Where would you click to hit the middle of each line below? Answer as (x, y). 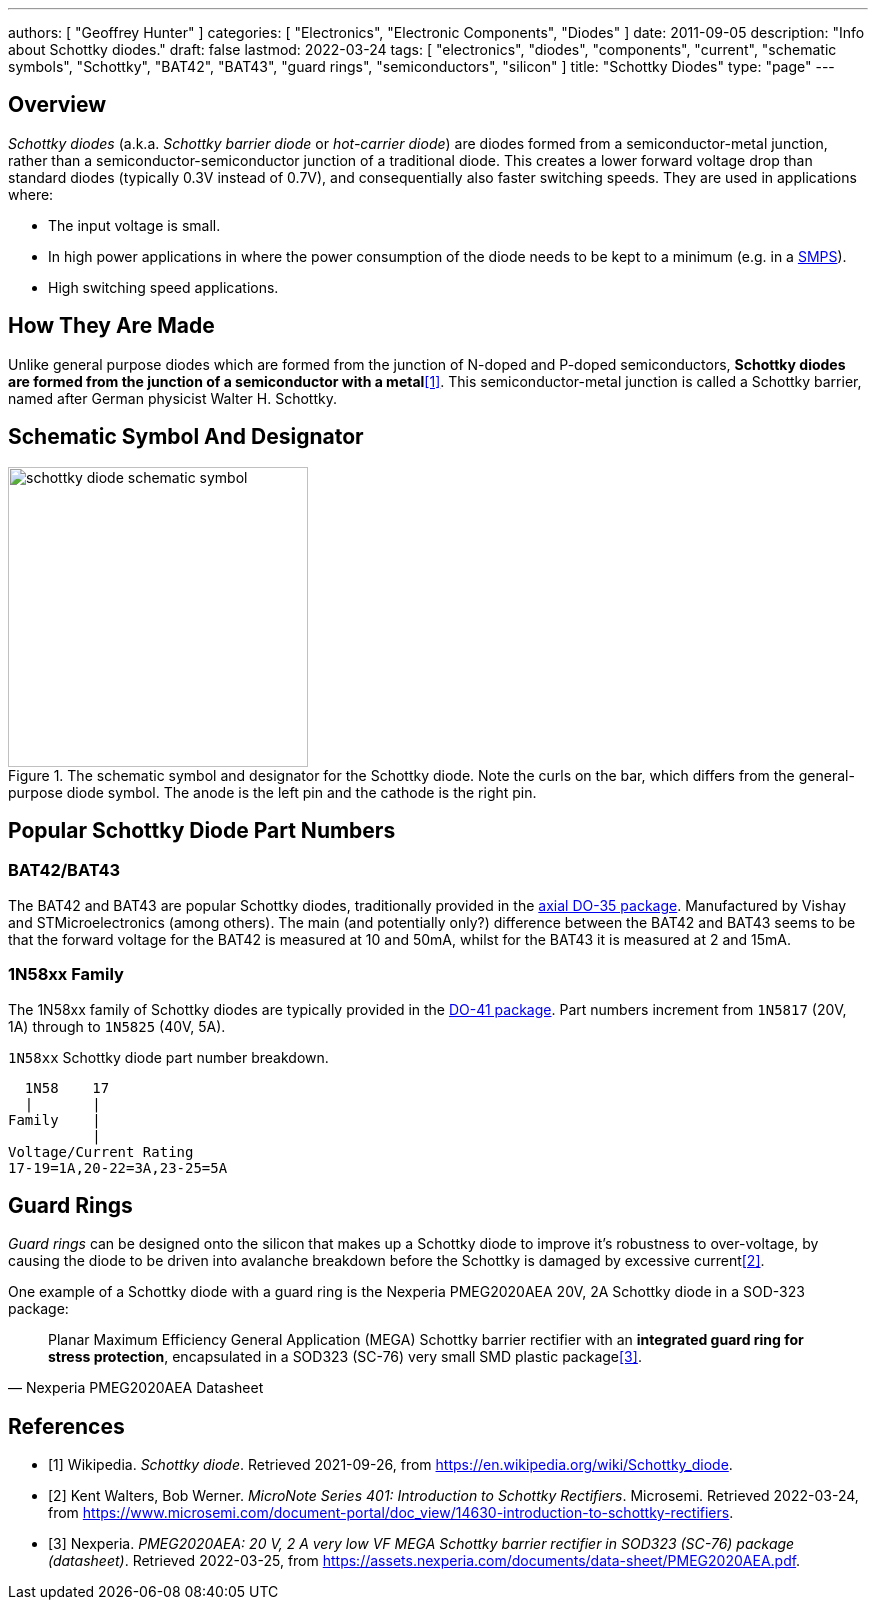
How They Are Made (111, 326)
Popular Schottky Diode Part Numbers (202, 830)
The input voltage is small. (134, 225)
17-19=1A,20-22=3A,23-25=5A (118, 1167)
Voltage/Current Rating (101, 1151)
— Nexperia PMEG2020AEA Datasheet (136, 1388)
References (66, 1426)
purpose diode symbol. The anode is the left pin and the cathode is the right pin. (272, 792)
